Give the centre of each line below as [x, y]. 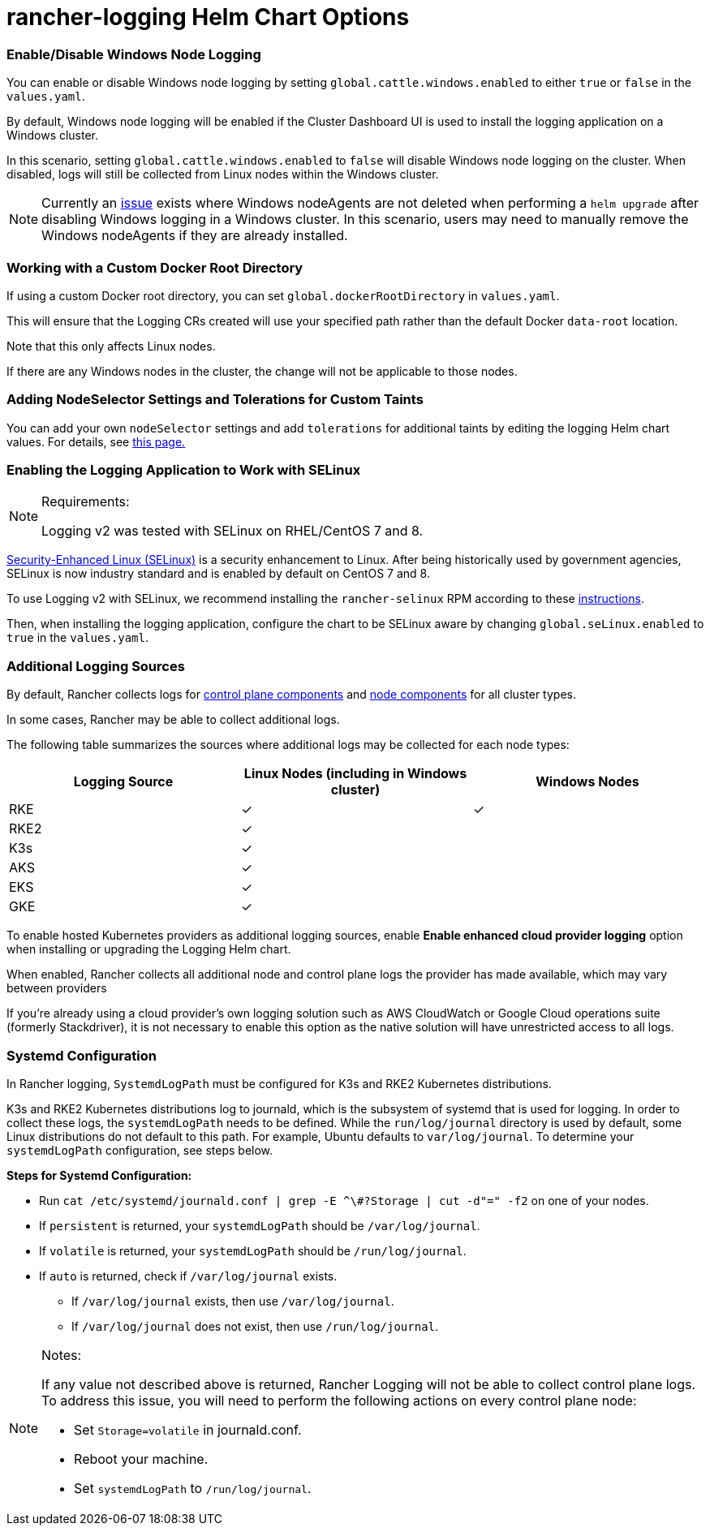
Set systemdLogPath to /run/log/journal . [193, 1488]
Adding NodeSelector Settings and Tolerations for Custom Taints [215, 400]
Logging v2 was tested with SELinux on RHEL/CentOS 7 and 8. [232, 531]
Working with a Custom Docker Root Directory [155, 267]
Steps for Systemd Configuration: [99, 1175]
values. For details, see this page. [96, 441]
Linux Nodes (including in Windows [355, 774]
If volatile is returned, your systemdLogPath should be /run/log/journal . [253, 1250]
